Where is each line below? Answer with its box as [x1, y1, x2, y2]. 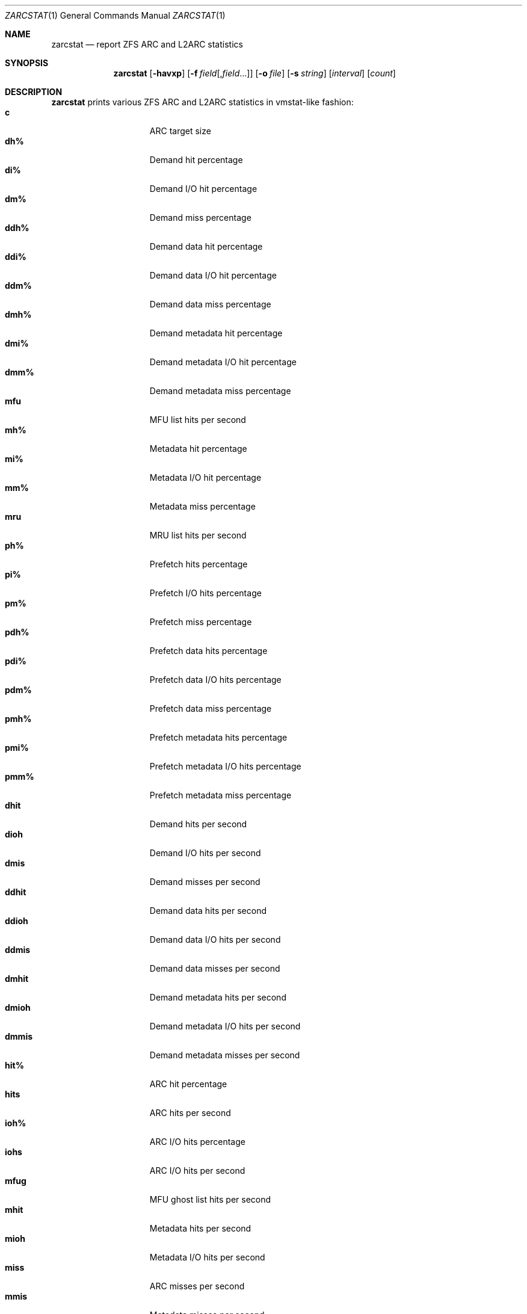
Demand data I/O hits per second [149, 934, 281, 945]
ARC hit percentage [149, 1079, 227, 1089]
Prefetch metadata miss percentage [149, 790, 292, 800]
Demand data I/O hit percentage [149, 270, 277, 280]
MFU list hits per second [149, 415, 246, 425]
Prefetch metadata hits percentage [149, 732, 288, 742]
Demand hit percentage [149, 155, 243, 165]
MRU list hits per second [149, 530, 247, 540]
